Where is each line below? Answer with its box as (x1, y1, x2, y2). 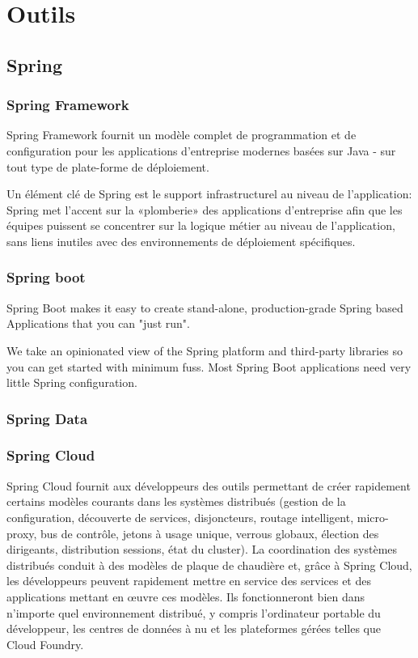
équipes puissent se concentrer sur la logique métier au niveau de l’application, (6, 217, 395, 234)
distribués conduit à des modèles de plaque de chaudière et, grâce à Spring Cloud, (6, 556, 412, 573)
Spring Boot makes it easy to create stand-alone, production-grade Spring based (6, 299, 403, 316)
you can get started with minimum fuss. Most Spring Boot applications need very (6, 358, 412, 375)
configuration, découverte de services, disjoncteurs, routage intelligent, (6, 508, 354, 525)
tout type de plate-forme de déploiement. (6, 158, 209, 175)
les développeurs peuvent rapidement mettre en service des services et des (6, 572, 371, 589)
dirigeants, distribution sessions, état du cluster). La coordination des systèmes (6, 541, 398, 558)
